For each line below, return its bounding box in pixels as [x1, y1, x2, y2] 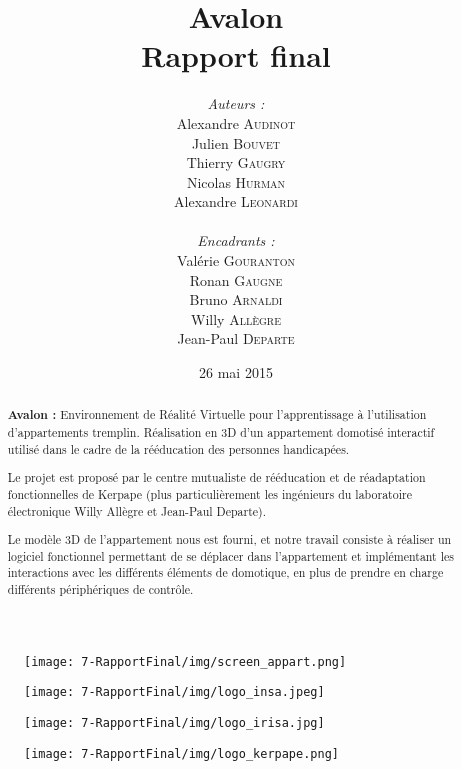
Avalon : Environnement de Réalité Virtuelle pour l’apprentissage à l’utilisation [7, 406, 427, 424]
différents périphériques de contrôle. [7, 581, 194, 598]
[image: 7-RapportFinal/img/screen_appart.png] [24, 654, 347, 669]
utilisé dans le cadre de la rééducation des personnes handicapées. [7, 440, 350, 457]
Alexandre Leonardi [174, 191, 298, 212]
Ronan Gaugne [189, 269, 283, 290]
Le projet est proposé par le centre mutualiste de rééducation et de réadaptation [7, 469, 426, 486]
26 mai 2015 [199, 362, 273, 383]
